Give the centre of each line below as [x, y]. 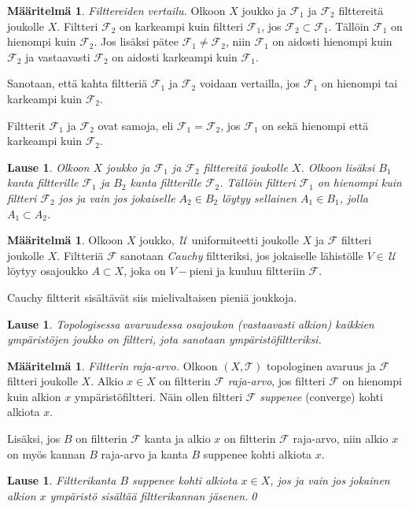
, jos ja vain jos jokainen [330, 480]
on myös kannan [46, 453]
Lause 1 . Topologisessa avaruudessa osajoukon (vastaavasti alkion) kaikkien [191, 323]
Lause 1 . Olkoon [48, 167]
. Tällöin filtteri [258, 182]
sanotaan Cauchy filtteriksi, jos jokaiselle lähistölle [242, 255]
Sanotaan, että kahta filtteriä [77, 83]
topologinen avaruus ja [321, 365]
